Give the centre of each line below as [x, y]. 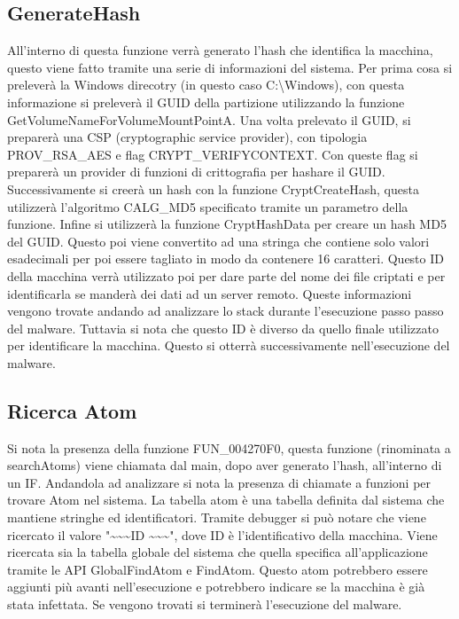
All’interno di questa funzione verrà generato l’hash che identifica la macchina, [220, 50]
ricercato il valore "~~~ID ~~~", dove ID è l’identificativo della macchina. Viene [222, 534]
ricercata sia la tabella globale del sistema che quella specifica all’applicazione [218, 552]
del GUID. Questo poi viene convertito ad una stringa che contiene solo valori [218, 241]
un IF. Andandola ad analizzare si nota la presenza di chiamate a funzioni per [219, 482]
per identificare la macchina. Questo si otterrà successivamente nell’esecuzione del [229, 345]
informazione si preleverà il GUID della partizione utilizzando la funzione [206, 102]
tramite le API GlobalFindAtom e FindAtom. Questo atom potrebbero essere [218, 569]
